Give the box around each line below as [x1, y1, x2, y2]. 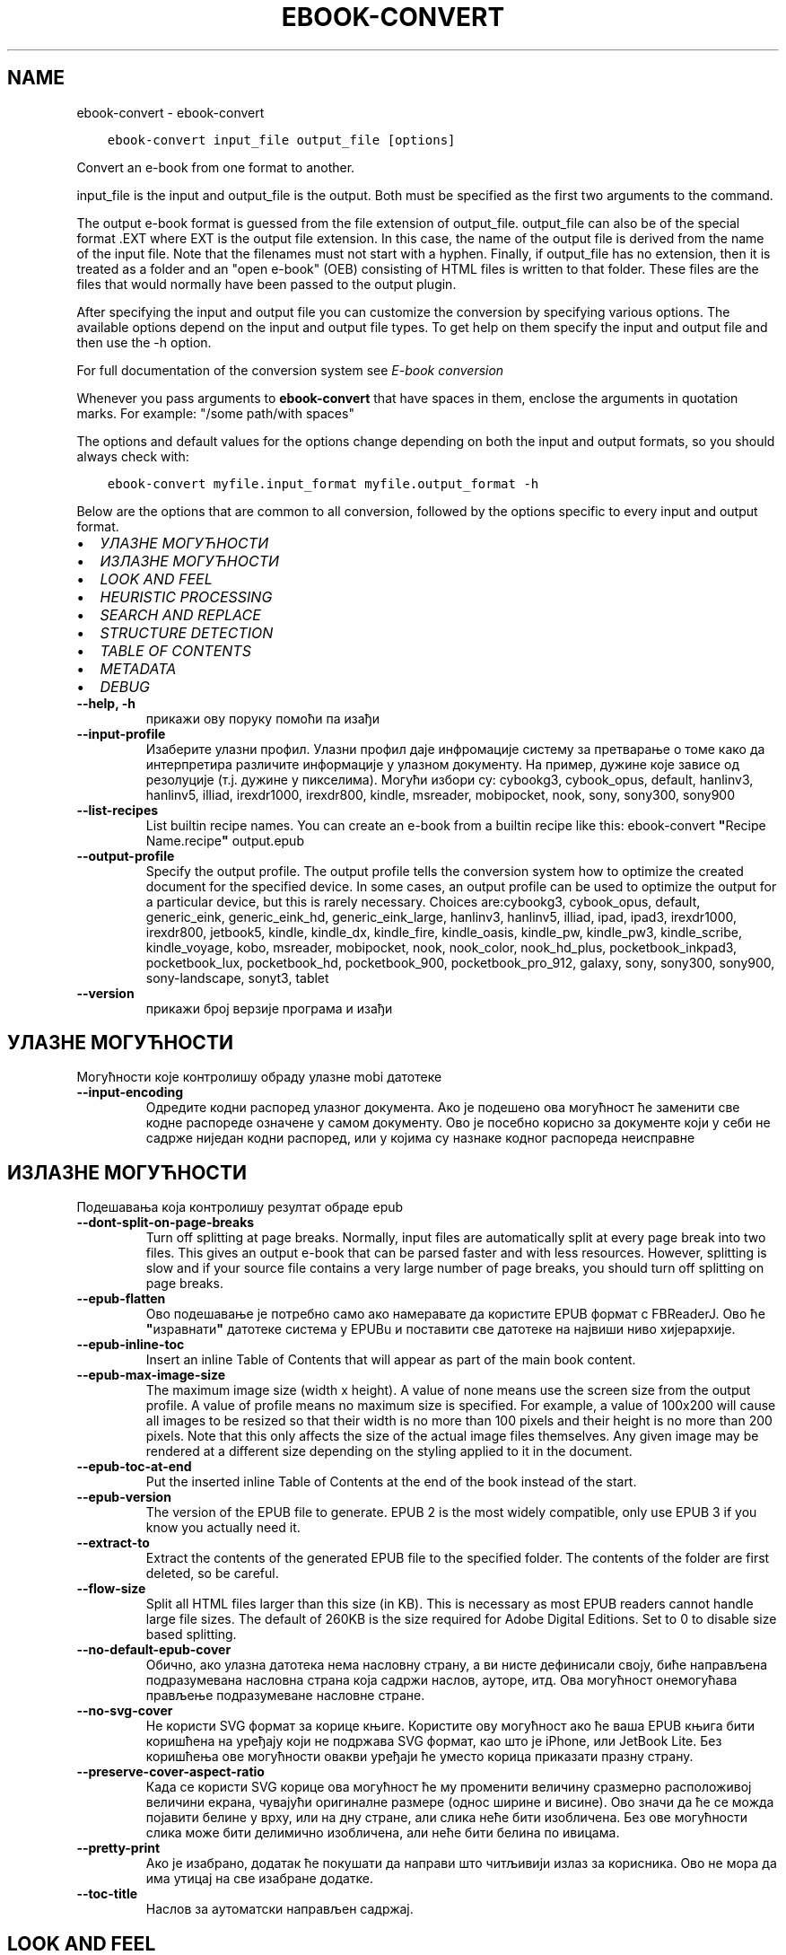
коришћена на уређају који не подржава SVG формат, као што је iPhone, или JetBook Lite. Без [145, 1733, 722, 1749]
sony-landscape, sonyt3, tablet [145, 969, 329, 986]
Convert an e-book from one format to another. [76, 159, 355, 175]
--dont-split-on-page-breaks [76, 1214, 255, 1231]
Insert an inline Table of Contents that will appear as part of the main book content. [145, 1352, 636, 1368]
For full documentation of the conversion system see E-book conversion [76, 362, 504, 378]
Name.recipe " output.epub [145, 832, 304, 848]
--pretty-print [76, 1840, 161, 1856]
